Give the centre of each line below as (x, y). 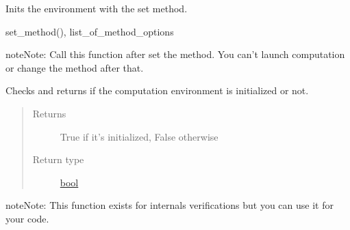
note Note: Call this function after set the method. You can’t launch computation (175, 54)
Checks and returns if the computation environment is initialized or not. (157, 90)
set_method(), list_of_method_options (90, 31)
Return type (58, 159)
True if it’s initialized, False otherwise (139, 136)
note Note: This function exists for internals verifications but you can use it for (170, 205)
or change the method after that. (75, 67)
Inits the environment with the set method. (97, 8)
